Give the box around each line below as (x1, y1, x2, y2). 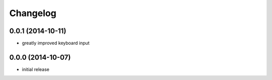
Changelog (9, 8, 56, 19)
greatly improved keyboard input (22, 40, 90, 46)
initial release (22, 66, 50, 72)
